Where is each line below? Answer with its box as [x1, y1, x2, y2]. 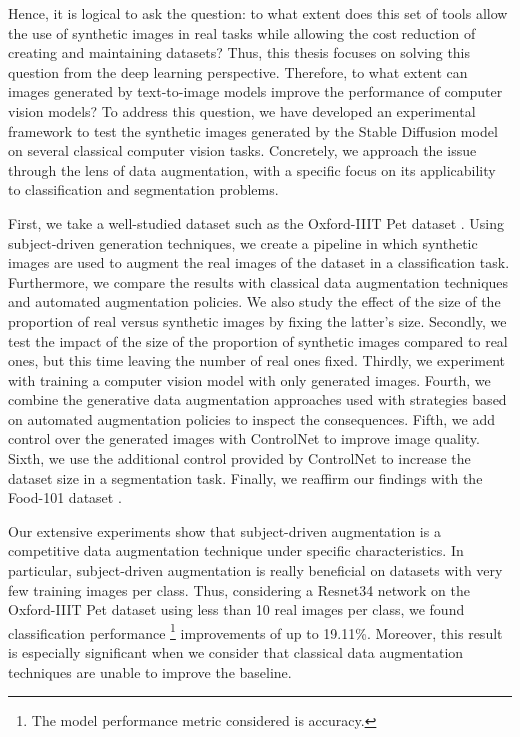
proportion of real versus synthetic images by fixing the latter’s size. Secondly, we [8, 310, 507, 331]
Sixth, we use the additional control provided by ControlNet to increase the [8, 448, 471, 469]
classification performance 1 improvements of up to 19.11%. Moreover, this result [8, 619, 503, 643]
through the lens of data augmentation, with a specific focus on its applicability [8, 159, 496, 180]
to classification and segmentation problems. [8, 179, 279, 200]
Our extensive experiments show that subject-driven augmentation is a [8, 520, 441, 541]
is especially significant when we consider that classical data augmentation [8, 642, 464, 663]
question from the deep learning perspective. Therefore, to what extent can [8, 61, 468, 82]
